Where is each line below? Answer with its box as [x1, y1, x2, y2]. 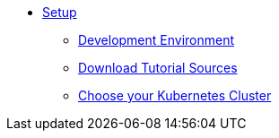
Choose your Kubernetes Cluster [78, 88, 272, 103]
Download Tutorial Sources [78, 60, 238, 75]
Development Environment [78, 32, 235, 47]
